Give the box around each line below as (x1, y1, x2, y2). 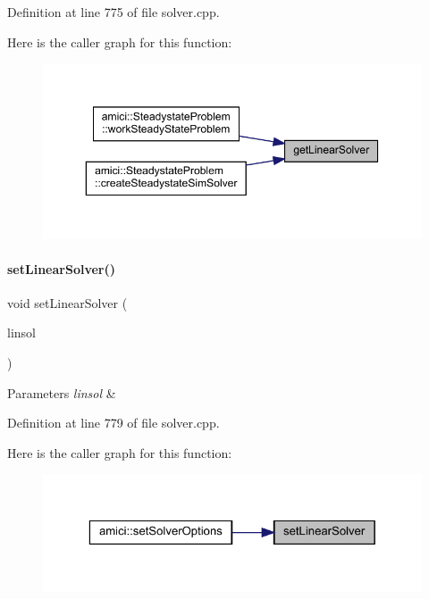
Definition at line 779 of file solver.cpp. (7, 413, 220, 432)
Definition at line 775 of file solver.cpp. (7, 3, 220, 21)
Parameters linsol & (7, 383, 116, 402)
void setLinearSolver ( (7, 293, 128, 312)
